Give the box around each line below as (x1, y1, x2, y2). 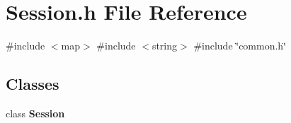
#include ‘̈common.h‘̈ (193, 38, 287, 53)
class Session (6, 105, 65, 120)
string (152, 38, 178, 53)
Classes (6, 73, 59, 95)
